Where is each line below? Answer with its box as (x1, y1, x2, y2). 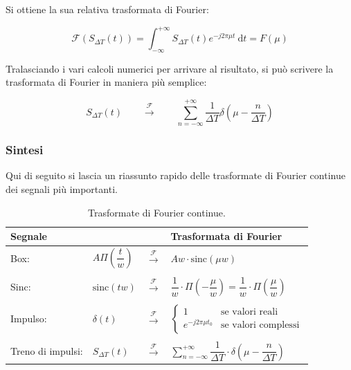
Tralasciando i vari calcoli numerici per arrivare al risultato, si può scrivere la (6, 61, 334, 75)
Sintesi (6, 141, 44, 158)
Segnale (10, 229, 47, 243)
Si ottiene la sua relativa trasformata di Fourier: (6, 2, 209, 16)
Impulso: (10, 311, 47, 326)
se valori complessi (220, 320, 300, 331)
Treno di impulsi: (10, 344, 83, 358)
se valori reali (220, 307, 278, 317)
